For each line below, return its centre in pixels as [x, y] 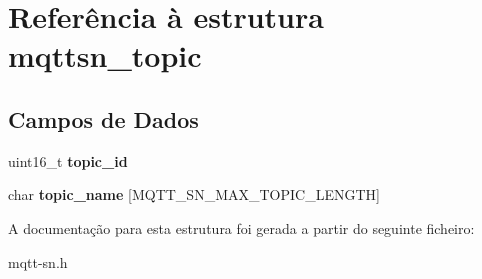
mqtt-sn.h [38, 261]
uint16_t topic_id [68, 160]
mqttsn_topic [105, 55]
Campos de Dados [103, 118]
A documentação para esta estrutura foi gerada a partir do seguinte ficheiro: [241, 227]
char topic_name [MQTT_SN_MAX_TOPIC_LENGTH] [194, 194]
